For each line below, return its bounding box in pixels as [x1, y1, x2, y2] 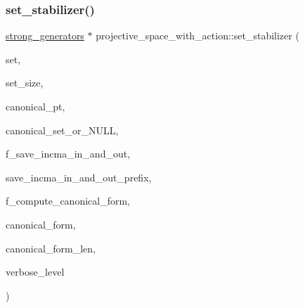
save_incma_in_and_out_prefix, [6, 169, 152, 184]
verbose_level [6, 264, 65, 279]
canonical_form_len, [6, 240, 96, 255]
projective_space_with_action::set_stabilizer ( [96, 28, 299, 43]
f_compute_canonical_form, [6, 193, 131, 208]
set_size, [6, 75, 44, 90]
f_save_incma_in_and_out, [6, 146, 131, 161]
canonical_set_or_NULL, [6, 122, 119, 137]
